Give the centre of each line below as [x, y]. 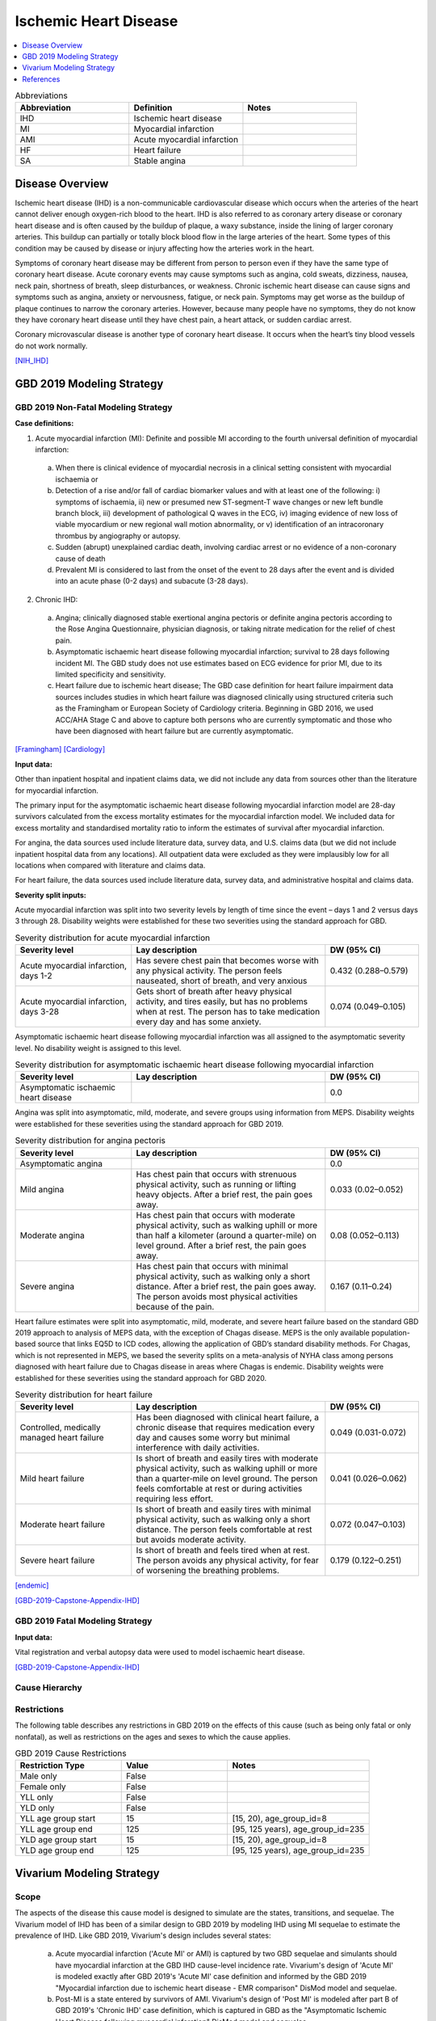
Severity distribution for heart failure [84, 1394]
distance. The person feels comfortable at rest [224, 1529]
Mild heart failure [52, 1479]
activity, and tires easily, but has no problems [222, 1002]
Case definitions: [44, 424]
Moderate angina [52, 1235]
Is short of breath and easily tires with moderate [227, 1458]
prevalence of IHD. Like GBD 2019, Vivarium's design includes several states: [143, 1935]
